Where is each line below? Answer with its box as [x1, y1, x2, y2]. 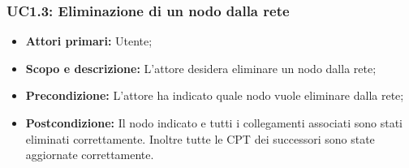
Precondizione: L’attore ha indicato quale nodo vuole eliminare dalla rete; [25, 87, 404, 104]
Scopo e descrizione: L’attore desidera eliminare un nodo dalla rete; [25, 59, 377, 76]
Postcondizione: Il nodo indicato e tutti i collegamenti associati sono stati [25, 114, 403, 131]
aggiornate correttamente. [25, 146, 154, 163]
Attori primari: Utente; [25, 32, 153, 50]
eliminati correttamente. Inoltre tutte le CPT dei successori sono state [25, 130, 375, 147]
